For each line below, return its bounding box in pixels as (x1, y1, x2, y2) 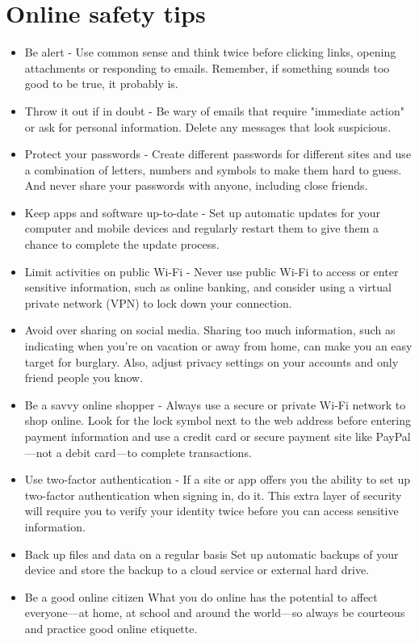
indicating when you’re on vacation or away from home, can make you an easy (24, 338, 413, 355)
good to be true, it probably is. (24, 75, 178, 92)
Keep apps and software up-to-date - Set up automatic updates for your (24, 204, 380, 220)
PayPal (375, 428, 411, 444)
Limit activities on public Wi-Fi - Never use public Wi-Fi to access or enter (24, 262, 399, 279)
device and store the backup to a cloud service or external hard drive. (24, 561, 370, 578)
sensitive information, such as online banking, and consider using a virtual (24, 279, 392, 296)
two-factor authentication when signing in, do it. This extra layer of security (24, 486, 402, 503)
